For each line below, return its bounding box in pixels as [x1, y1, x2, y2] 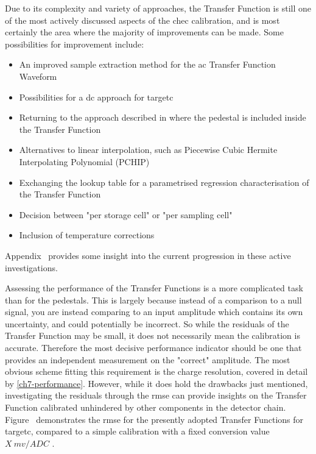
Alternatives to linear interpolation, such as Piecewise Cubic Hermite [19, 143, 278, 156]
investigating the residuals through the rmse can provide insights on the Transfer [5, 389, 307, 402]
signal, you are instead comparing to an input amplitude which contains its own [5, 305, 303, 318]
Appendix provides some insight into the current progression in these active [5, 249, 291, 261]
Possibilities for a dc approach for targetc [19, 90, 174, 103]
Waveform [19, 69, 57, 82]
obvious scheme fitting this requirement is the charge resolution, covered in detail [5, 365, 308, 378]
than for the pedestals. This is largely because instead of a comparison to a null [5, 293, 302, 306]
